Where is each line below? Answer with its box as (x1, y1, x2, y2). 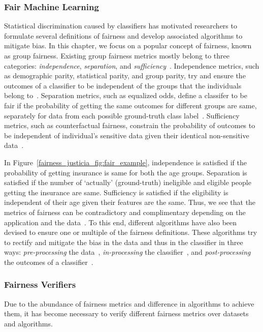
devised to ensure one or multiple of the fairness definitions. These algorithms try (4, 227, 257, 237)
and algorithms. (4, 318, 53, 328)
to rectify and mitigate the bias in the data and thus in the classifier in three (4, 236, 243, 247)
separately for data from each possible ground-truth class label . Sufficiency (4, 110, 240, 120)
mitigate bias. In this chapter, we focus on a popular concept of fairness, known (4, 40, 252, 51)
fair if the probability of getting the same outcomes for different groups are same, (4, 100, 257, 110)
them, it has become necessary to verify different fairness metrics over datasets (4, 308, 249, 319)
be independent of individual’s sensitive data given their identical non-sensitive (4, 130, 249, 140)
